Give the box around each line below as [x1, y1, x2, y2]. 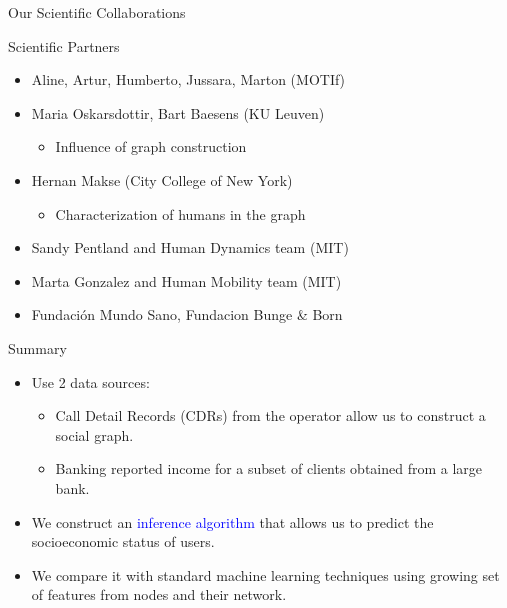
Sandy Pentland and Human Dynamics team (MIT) [31, 237, 349, 258]
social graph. [55, 424, 134, 445]
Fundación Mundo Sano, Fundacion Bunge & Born [31, 304, 343, 325]
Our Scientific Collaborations [8, 2, 186, 22]
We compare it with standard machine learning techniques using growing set [31, 564, 500, 585]
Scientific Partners [8, 35, 120, 56]
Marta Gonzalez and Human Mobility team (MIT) [31, 270, 342, 291]
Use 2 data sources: [31, 371, 150, 392]
